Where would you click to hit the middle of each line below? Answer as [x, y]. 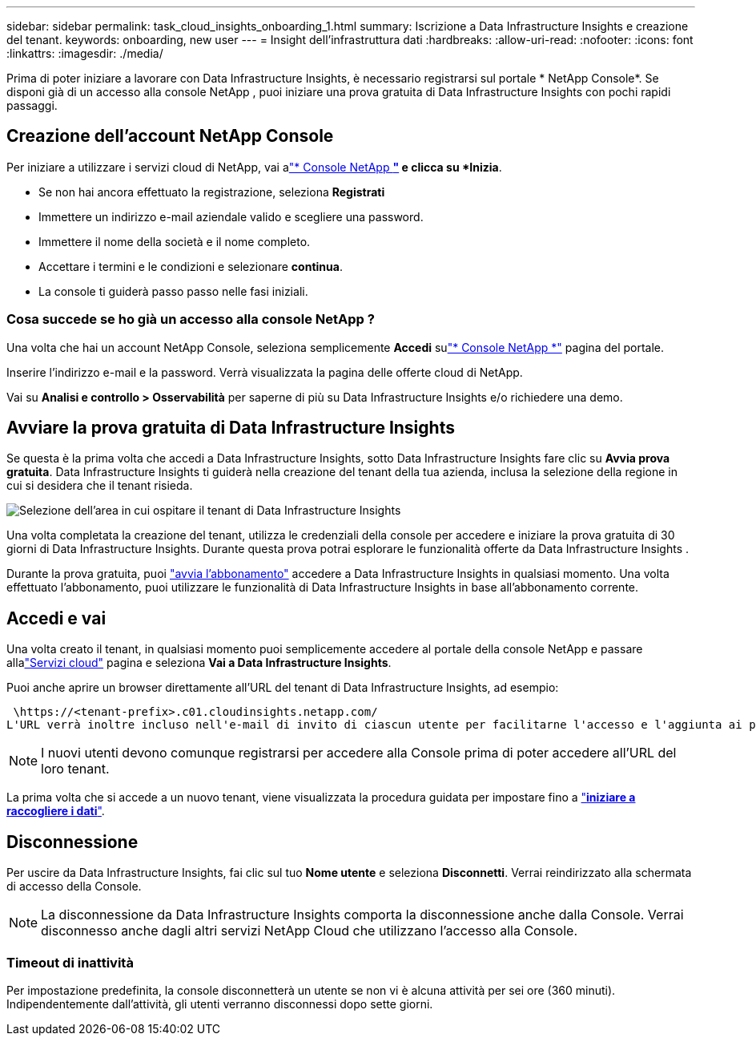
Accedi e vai [56, 618]
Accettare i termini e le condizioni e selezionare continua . [191, 266]
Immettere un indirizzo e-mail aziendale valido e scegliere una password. [231, 216]
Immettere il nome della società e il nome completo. [175, 241]
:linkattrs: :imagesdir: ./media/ [85, 53]
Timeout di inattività [70, 962]
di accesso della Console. [74, 887]
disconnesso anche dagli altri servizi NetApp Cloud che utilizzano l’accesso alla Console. [309, 931]
